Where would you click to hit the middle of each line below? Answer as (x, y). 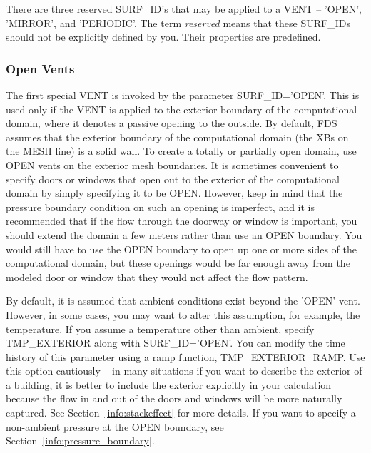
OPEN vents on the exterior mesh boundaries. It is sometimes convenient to (172, 164)
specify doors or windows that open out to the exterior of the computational (173, 179)
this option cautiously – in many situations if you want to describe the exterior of (184, 371)
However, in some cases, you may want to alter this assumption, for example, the (183, 314)
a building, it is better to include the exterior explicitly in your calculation (169, 384)
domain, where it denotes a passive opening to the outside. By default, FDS (172, 123)
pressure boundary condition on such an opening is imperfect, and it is (161, 207)
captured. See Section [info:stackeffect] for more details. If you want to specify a (181, 413)
